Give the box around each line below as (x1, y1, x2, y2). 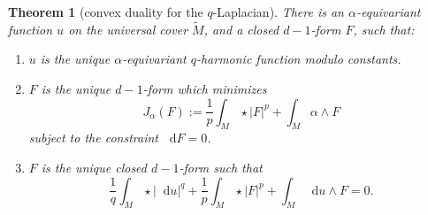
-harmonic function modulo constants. (195, 50, 401, 68)
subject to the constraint (28, 128, 158, 147)
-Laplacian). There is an (212, 3, 344, 20)
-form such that (179, 157, 263, 176)
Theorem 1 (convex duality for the (8, 3, 203, 20)
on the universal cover (68, 19, 188, 38)
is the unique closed (41, 157, 147, 176)
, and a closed (203, 19, 279, 38)
